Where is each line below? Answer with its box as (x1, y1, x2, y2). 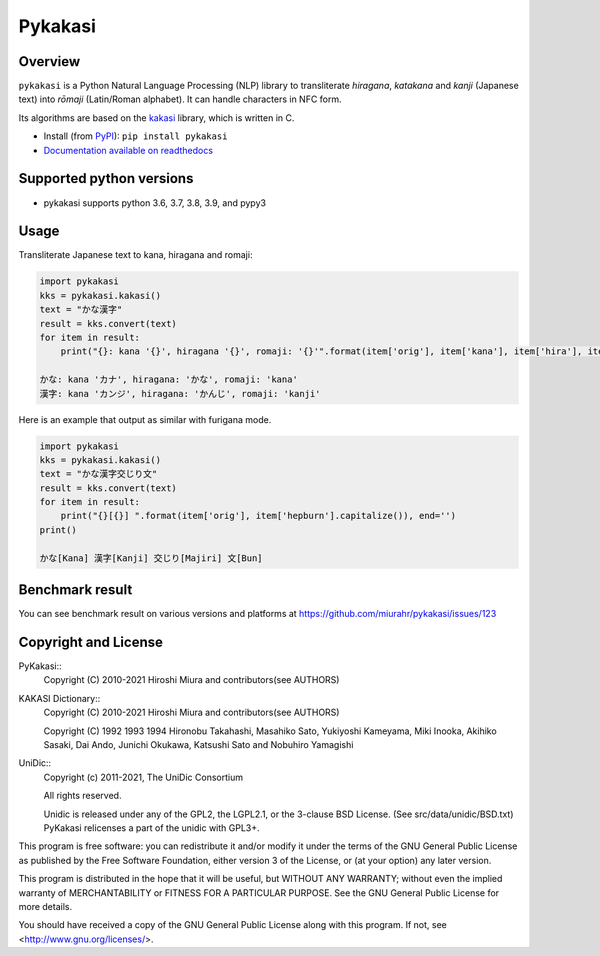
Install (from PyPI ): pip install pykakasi (43, 130, 228, 142)
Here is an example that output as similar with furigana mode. (18, 413, 272, 425)
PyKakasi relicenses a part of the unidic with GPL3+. (43, 821, 260, 834)
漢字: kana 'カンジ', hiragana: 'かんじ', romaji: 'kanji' (39, 388, 321, 399)
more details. (18, 900, 73, 912)
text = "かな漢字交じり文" (39, 468, 158, 480)
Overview (18, 53, 81, 70)
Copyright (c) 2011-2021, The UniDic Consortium (43, 771, 244, 783)
